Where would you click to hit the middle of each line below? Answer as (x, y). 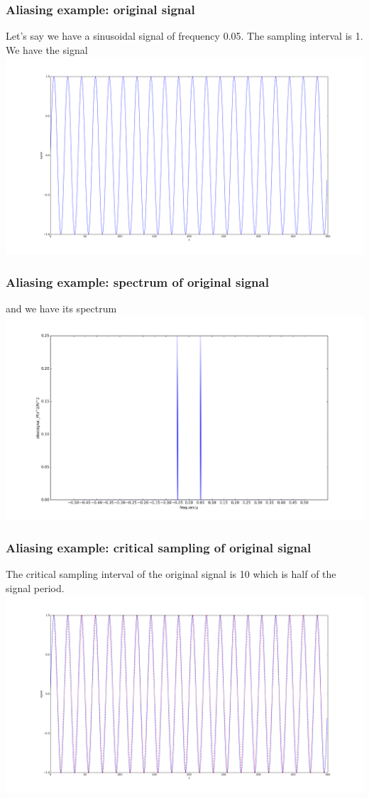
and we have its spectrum (61, 308)
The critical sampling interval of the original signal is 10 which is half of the (171, 574)
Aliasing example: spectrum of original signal (137, 282)
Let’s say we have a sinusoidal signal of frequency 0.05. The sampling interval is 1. (184, 36)
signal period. (35, 588)
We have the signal (47, 49)
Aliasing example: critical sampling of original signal (159, 548)
